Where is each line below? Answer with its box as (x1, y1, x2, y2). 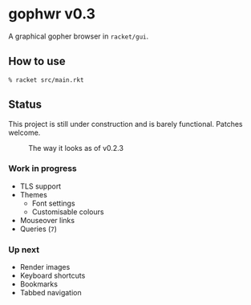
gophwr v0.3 (8, 5, 96, 23)
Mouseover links (19, 215, 75, 225)
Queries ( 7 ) (19, 224, 58, 234)
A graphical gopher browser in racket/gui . (8, 31, 149, 41)
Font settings (31, 198, 75, 208)
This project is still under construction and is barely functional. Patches (8, 119, 243, 128)
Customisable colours (31, 206, 104, 217)
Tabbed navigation (19, 288, 82, 298)
